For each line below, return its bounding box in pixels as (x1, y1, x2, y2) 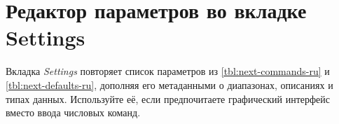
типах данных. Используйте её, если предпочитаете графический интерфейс (6, 91, 330, 106)
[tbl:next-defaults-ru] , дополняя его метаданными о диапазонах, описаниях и (6, 77, 333, 92)
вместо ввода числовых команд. (6, 105, 141, 120)
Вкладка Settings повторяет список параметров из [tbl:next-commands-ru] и (6, 64, 330, 78)
